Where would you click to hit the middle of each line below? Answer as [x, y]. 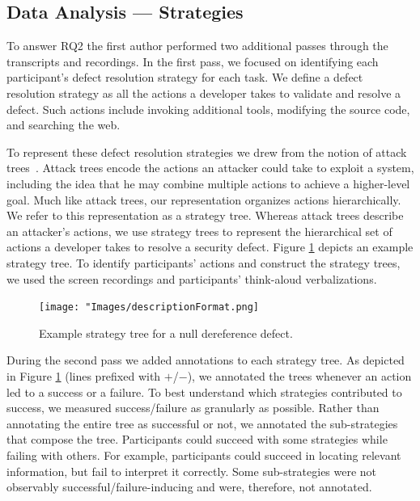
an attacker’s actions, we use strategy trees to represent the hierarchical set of [199, 231]
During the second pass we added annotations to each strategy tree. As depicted [206, 360]
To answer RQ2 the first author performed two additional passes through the [197, 46]
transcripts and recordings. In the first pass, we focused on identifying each [193, 61]
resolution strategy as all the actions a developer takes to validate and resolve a [204, 93]
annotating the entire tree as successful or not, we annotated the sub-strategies [202, 423]
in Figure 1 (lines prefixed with [84, 375]
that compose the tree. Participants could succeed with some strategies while [197, 439]
